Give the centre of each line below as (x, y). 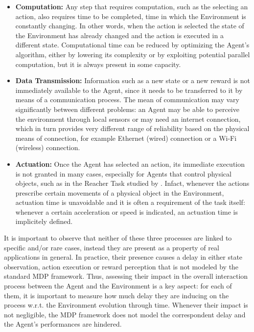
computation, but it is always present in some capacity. (98, 64)
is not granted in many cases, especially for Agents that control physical (123, 173)
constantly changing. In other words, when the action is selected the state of (130, 26)
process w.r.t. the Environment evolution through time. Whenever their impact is (126, 305)
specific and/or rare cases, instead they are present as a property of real (112, 247)
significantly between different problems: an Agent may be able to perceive (127, 109)
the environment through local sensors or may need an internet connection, (128, 119)
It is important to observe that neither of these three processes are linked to (118, 238)
